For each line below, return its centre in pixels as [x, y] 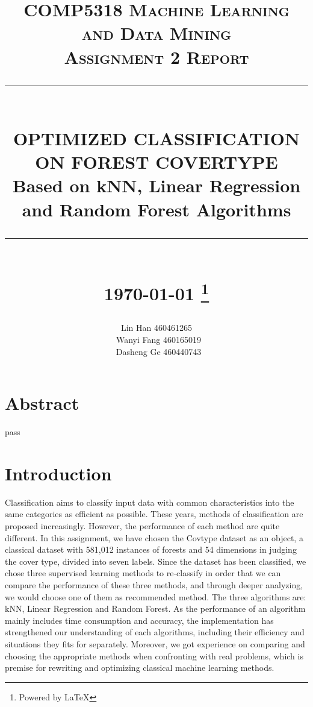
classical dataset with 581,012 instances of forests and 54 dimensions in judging [151, 549]
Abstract [42, 403]
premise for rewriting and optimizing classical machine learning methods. [140, 668]
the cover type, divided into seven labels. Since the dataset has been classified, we [156, 561]
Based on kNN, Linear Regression [156, 185]
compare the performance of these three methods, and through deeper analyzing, [154, 584]
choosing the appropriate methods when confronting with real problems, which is [154, 655]
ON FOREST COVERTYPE [156, 162]
